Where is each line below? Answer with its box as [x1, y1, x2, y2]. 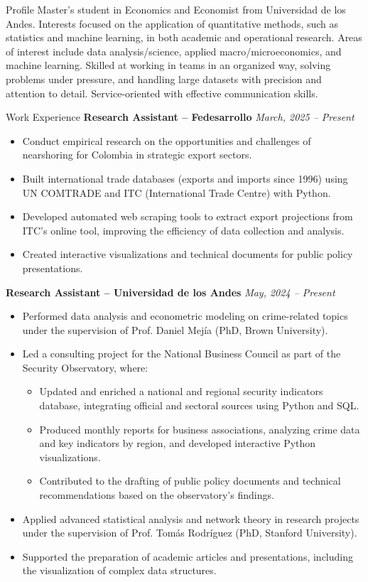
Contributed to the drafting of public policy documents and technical [39, 473, 341, 488]
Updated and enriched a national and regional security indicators [39, 384, 323, 399]
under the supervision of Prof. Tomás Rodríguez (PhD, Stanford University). [22, 525, 357, 540]
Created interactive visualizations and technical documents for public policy [22, 247, 353, 262]
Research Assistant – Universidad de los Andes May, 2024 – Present [6, 284, 335, 299]
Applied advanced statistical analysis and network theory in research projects [22, 511, 359, 526]
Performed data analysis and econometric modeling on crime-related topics [22, 308, 348, 323]
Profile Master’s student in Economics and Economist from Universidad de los [6, 2, 346, 16]
